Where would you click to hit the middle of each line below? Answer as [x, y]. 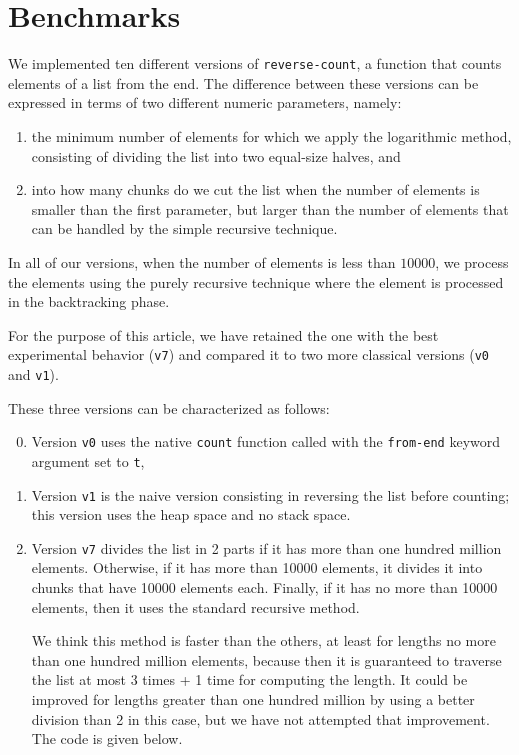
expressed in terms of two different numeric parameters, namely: [205, 102]
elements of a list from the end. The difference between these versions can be [243, 82]
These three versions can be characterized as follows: [169, 407]
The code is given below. [107, 738]
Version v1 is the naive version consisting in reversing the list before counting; [270, 494]
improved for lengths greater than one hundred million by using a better [253, 699]
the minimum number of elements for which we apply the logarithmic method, [271, 135]
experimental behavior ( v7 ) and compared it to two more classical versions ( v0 [249, 354]
